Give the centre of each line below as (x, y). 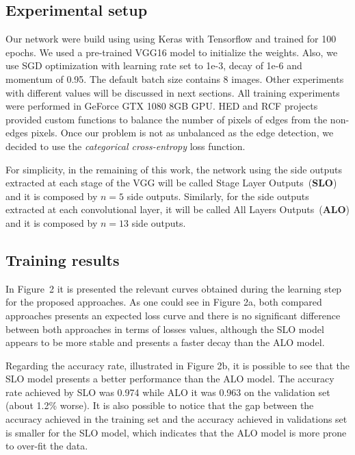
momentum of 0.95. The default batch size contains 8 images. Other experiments (175, 78)
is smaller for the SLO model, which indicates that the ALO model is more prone (176, 432)
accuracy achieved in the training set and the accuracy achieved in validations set (176, 419)
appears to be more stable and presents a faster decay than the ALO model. (165, 342)
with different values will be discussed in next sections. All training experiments (173, 92)
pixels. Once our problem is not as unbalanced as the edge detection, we (182, 133)
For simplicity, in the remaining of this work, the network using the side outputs (174, 169)
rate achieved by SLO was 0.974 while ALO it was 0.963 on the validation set (168, 392)
